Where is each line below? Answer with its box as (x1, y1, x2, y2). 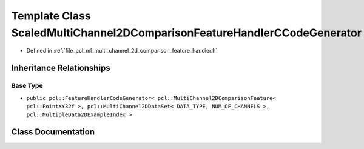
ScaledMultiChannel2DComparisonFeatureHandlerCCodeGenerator (11, 26, 362, 39)
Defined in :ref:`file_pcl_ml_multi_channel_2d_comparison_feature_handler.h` (26, 47, 218, 55)
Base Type (11, 82, 43, 90)
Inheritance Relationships (11, 63, 110, 73)
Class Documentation (11, 127, 95, 137)
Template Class (11, 9, 91, 22)
